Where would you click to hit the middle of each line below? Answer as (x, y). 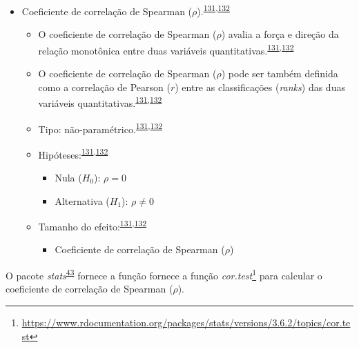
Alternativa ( (82, 200)
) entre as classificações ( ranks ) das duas (260, 87)
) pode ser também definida (280, 73)
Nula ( (68, 178)
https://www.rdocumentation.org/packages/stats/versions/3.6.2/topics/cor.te (186, 322)
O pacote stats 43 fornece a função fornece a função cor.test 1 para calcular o (164, 274)
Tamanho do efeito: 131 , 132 (93, 225)
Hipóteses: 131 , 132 (73, 153)
